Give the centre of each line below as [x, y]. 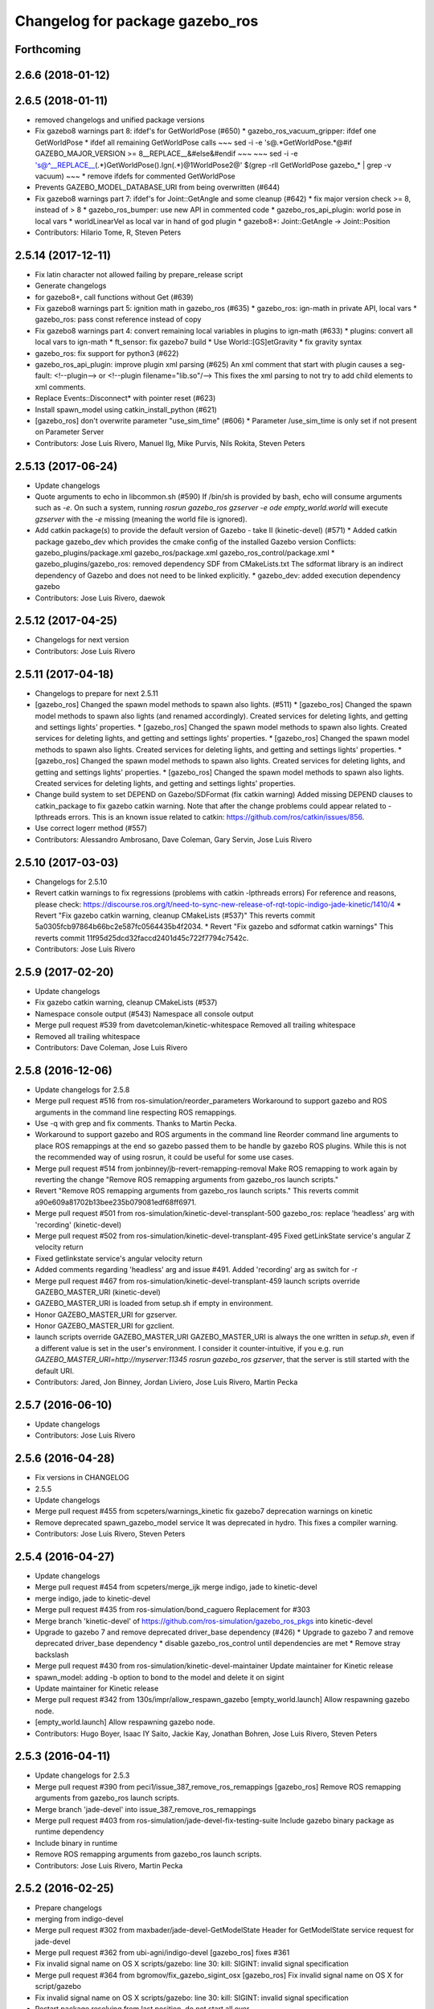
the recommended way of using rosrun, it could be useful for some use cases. [164, 1157]
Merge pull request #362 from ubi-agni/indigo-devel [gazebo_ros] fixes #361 [162, 1953]
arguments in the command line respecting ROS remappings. [136, 1112]
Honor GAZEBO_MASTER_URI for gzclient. [104, 1326]
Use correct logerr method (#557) [91, 829]
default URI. [55, 1371]
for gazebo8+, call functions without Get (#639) [114, 297]
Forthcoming [48, 49]
